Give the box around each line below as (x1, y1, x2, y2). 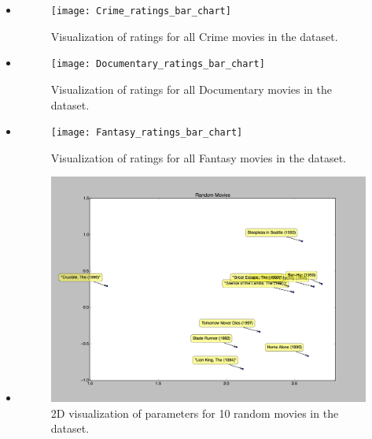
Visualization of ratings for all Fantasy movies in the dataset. (50, 149, 346, 166)
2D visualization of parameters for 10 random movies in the (50, 404, 339, 421)
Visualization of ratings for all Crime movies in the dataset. (50, 28, 338, 44)
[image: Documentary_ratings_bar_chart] (50, 58, 265, 70)
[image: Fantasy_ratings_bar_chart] (50, 127, 243, 139)
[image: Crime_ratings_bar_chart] (50, 6, 231, 17)
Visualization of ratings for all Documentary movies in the (50, 80, 332, 97)
